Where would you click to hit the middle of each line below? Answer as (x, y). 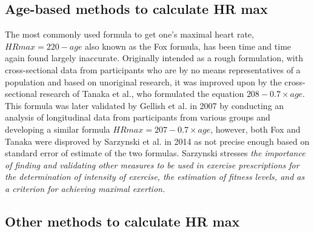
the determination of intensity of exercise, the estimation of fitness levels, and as (155, 177)
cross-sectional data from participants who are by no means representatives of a (153, 69)
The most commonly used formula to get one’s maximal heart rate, (129, 34)
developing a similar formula (58, 129)
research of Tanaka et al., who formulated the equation (142, 94)
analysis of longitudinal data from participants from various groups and (138, 117)
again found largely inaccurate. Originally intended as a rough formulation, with (154, 58)
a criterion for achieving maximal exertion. (85, 188)
